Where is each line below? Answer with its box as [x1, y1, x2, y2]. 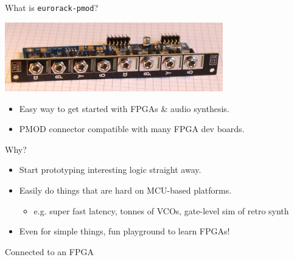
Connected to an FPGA [5, 245, 94, 258]
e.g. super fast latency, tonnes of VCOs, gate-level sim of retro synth [33, 204, 289, 217]
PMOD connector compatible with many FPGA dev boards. [19, 122, 245, 135]
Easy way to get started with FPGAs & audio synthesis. [19, 102, 229, 114]
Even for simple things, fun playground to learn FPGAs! [19, 225, 230, 237]
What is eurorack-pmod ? [5, 1, 99, 13]
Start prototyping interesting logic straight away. [19, 163, 201, 176]
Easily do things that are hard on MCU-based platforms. [19, 184, 232, 196]
